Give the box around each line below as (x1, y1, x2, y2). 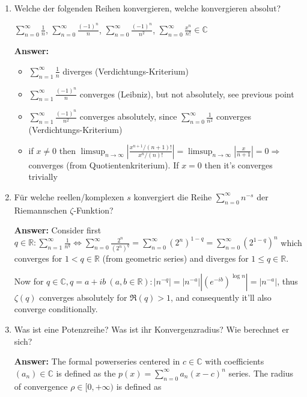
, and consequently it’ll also (171, 291, 272, 303)
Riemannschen (14, 203, 67, 216)
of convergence (14, 380, 68, 392)
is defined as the (56, 366, 116, 379)
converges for (14, 252, 62, 265)
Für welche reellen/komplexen (14, 190, 124, 203)
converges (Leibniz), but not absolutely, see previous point (79, 87, 294, 100)
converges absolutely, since (79, 110, 177, 123)
